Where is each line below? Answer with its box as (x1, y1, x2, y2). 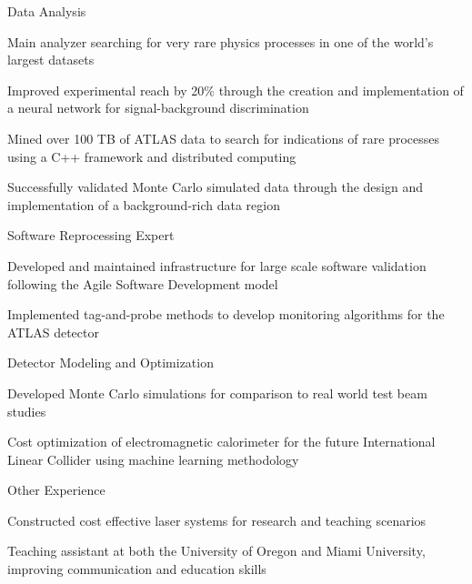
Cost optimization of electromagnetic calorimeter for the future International (7, 432, 436, 451)
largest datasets (7, 50, 95, 69)
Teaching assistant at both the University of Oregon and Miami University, (7, 541, 426, 560)
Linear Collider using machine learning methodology (7, 449, 299, 468)
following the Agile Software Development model (7, 274, 278, 293)
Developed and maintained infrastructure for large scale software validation (7, 256, 427, 275)
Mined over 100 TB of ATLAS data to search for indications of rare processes (7, 128, 440, 147)
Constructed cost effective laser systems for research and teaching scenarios (7, 510, 427, 529)
